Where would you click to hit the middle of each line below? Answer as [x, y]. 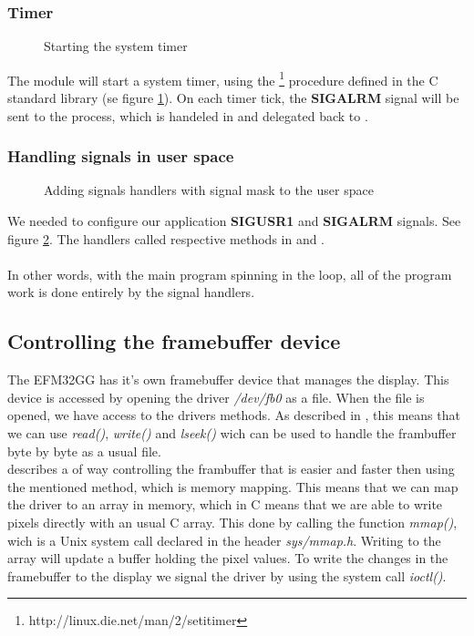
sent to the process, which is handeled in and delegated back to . [188, 115]
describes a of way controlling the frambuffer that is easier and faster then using [231, 469]
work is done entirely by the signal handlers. [131, 292]
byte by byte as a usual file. [84, 451]
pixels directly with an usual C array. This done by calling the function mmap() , [232, 522]
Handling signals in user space [121, 156]
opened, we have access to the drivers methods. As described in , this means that [234, 415]
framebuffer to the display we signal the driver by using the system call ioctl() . [227, 575]
